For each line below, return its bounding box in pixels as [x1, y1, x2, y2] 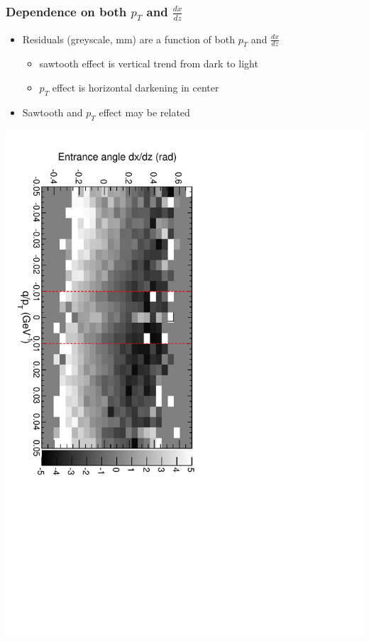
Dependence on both [6, 2, 127, 20]
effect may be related [99, 104, 190, 119]
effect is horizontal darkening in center [52, 79, 219, 94]
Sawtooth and [22, 104, 83, 119]
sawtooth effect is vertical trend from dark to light [39, 56, 258, 71]
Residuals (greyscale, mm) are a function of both [22, 31, 235, 46]
